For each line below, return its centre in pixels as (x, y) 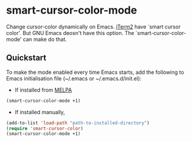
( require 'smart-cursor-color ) (45, 128)
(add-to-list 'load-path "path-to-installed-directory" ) (78, 123)
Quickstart (26, 58)
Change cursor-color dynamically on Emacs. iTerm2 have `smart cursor (93, 27)
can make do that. (45, 39)
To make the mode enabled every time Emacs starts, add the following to (95, 72)
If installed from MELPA (43, 90)
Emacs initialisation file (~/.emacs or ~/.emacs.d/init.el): (74, 78)
